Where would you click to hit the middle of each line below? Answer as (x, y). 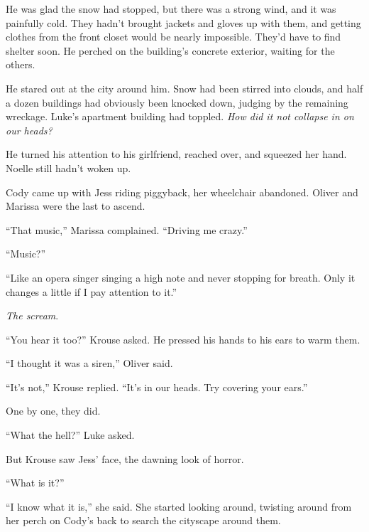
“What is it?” (35, 483)
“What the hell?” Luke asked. (70, 435)
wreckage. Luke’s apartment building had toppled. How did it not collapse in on (180, 116)
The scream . (32, 315)
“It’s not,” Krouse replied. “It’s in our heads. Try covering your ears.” (157, 387)
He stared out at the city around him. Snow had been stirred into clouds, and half (184, 88)
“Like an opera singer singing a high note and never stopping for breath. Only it (181, 277)
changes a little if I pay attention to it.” (92, 291)
